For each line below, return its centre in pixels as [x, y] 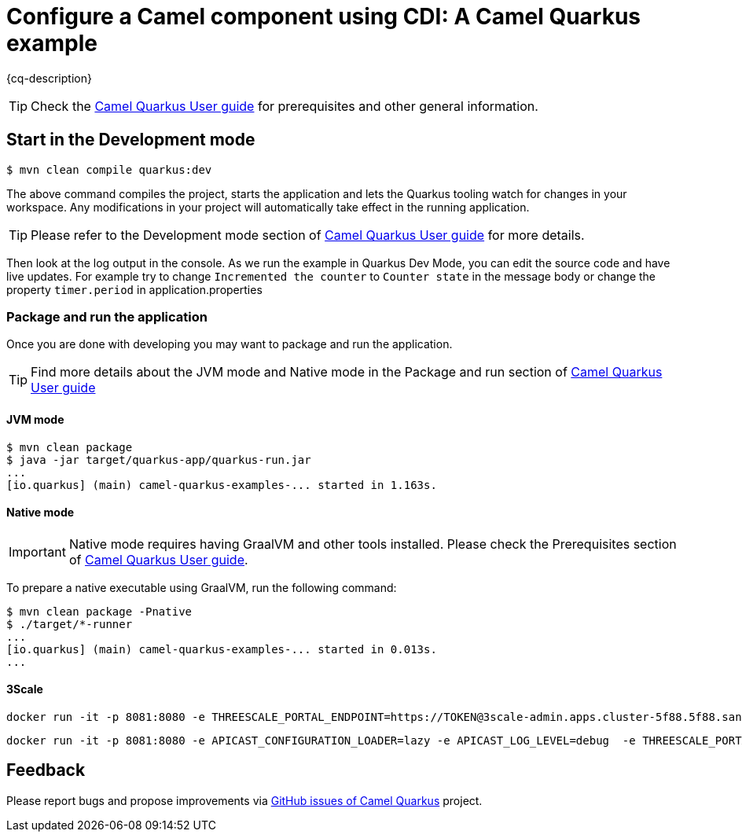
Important [37, 551]
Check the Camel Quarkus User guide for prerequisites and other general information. [285, 106]
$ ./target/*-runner [70, 624]
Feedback [46, 770]
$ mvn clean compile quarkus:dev [109, 169]
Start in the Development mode [131, 140]
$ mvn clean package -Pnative [99, 611]
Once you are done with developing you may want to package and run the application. [230, 344]
